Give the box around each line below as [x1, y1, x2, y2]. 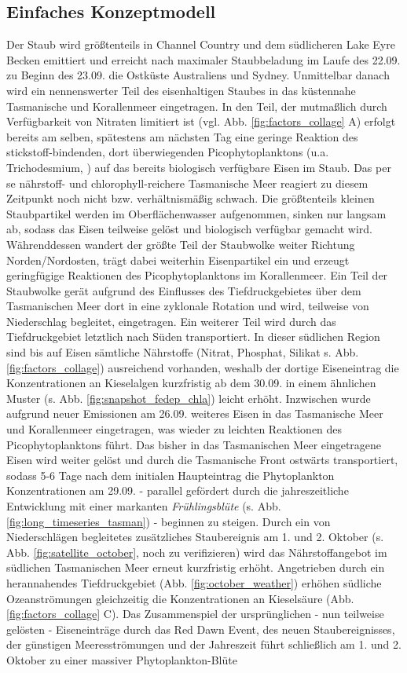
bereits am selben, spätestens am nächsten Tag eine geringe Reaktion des [6, 128, 358, 144]
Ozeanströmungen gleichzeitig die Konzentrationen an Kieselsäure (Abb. [6, 590, 354, 606]
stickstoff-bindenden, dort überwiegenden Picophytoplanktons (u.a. [6, 144, 329, 160]
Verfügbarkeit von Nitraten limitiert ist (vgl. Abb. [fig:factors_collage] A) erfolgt [6, 113, 396, 130]
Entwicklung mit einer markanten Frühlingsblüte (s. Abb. [6, 498, 281, 514]
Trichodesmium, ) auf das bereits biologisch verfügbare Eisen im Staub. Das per [6, 159, 391, 175]
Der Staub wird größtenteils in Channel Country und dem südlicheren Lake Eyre [6, 36, 395, 53]
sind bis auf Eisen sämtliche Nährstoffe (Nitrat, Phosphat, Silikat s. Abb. [6, 344, 359, 360]
